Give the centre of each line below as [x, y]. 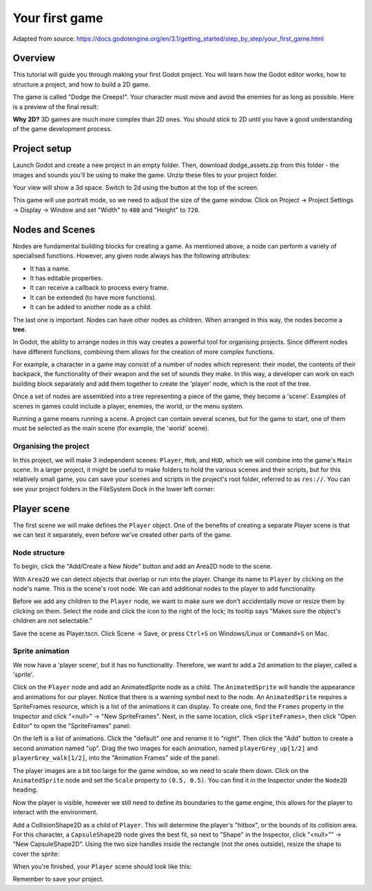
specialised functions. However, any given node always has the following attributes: [132, 256]
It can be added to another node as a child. [91, 307]
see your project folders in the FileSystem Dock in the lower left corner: [114, 489]
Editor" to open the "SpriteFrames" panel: [72, 726]
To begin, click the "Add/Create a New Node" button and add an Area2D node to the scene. [143, 567]
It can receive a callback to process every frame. [99, 288]
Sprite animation [41, 651]
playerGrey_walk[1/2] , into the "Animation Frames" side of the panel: [116, 758]
